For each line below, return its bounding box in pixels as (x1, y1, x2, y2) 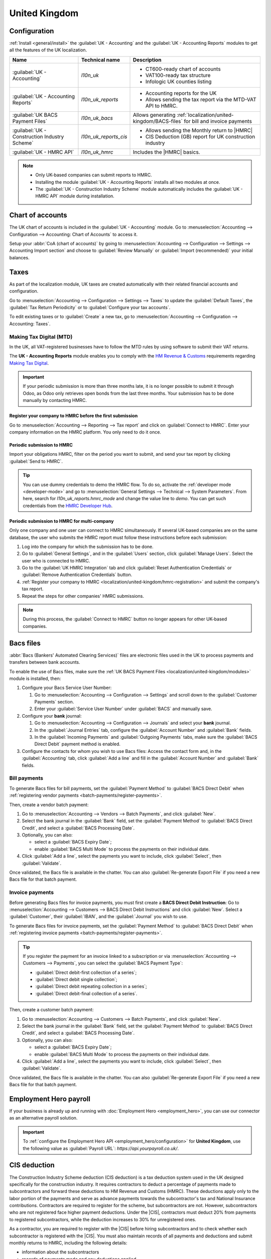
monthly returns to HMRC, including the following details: (9, 1240, 127, 1246)
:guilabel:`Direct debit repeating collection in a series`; (35, 984, 148, 990)
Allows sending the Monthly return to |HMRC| (145, 126, 253, 133)
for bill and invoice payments (184, 117, 252, 124)
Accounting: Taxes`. (9, 320, 51, 327)
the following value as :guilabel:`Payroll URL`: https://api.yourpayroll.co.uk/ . (23, 1145, 179, 1151)
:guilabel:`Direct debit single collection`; (35, 976, 117, 983)
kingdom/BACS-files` (132, 117, 183, 124)
